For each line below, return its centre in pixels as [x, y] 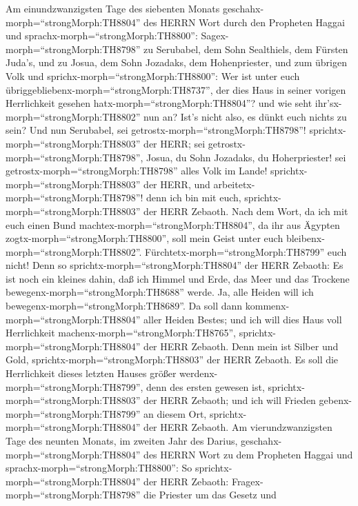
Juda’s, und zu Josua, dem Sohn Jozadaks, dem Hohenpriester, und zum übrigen [176, 62]
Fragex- [247, 481]
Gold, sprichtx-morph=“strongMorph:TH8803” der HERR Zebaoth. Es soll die [172, 360]
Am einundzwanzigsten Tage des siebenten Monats [113, 8]
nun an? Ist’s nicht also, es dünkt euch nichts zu [245, 116]
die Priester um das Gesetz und [210, 495]
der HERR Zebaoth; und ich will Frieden [230, 400]
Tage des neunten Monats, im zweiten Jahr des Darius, [122, 441]
